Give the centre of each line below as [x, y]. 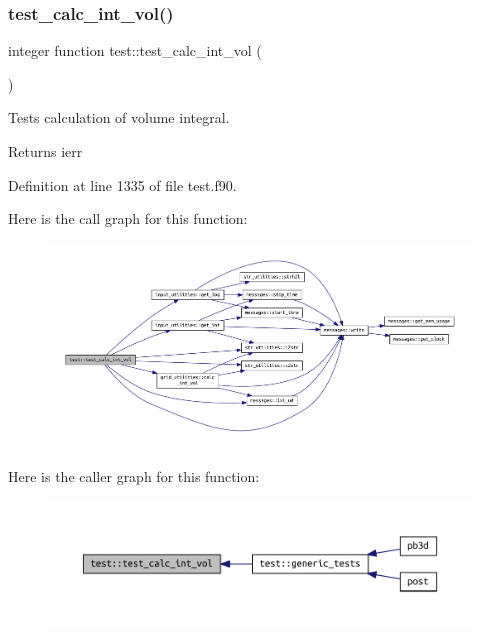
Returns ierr [45, 151]
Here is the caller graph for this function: [134, 476]
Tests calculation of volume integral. [119, 117]
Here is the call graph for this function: [128, 218]
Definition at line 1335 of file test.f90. [122, 184]
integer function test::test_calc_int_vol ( [135, 50]
